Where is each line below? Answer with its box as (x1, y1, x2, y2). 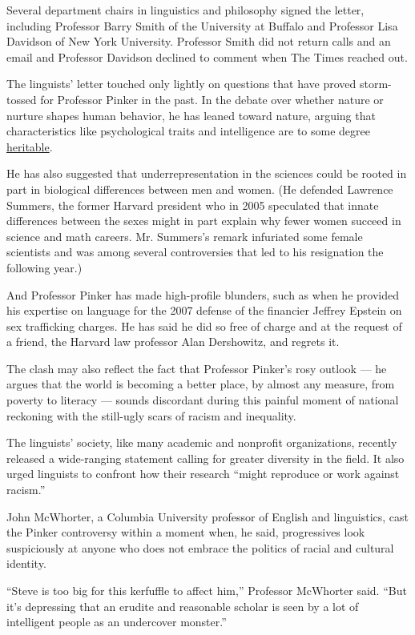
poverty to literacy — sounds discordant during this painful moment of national (6, 392, 399, 408)
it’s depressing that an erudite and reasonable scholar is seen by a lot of (6, 597, 359, 614)
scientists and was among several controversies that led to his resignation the (6, 243, 384, 260)
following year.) (6, 259, 83, 275)
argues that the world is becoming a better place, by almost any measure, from (6, 376, 395, 392)
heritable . (6, 138, 53, 155)
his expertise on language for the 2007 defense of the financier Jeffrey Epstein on (6, 302, 402, 319)
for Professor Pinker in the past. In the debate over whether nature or (40, 90, 384, 107)
